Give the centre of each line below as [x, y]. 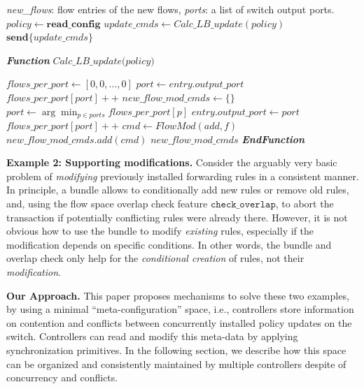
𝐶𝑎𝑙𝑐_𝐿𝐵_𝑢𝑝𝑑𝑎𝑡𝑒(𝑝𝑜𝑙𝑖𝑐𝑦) [104, 61]
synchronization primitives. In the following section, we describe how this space [176, 350]
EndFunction [273, 139]
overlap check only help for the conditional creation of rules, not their [155, 258]
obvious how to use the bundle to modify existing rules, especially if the [160, 231]
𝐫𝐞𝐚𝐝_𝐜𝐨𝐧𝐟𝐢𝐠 [73, 24]
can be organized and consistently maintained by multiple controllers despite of [176, 364]
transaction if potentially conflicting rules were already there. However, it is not [177, 217]
